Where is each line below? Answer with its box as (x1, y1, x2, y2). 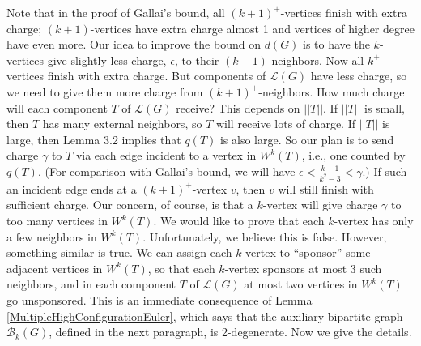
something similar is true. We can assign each (6, 244, 232, 261)
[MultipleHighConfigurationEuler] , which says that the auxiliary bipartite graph (6, 307, 403, 324)
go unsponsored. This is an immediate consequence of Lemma (6, 291, 313, 308)
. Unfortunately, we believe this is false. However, (142, 228, 387, 245)
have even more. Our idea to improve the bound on (6, 36, 261, 53)
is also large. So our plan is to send (219, 130, 394, 147)
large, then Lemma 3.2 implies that (6, 130, 181, 147)
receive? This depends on (176, 99, 300, 116)
